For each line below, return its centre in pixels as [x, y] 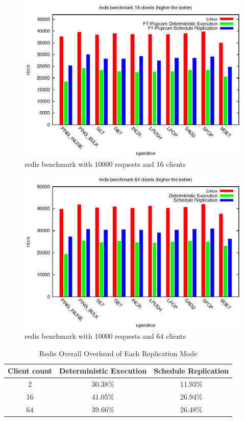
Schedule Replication [191, 371]
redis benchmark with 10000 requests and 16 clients [105, 164]
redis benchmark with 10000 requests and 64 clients [105, 336]
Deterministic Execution [103, 371]
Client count [30, 371]
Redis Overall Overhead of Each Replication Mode [118, 353]
